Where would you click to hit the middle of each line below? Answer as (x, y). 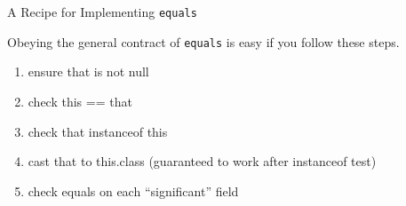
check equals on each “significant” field (133, 190)
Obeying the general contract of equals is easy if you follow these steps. (203, 41)
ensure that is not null (88, 71)
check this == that (80, 101)
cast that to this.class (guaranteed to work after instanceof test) (202, 161)
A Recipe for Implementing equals (102, 12)
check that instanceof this (98, 131)
